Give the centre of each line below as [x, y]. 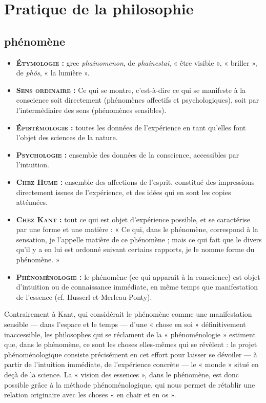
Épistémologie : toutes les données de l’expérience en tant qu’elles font [131, 127]
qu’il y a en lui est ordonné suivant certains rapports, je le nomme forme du [135, 249]
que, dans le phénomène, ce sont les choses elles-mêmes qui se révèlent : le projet [131, 344]
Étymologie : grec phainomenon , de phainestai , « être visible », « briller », [137, 62]
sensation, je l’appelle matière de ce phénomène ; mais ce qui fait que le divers [139, 239]
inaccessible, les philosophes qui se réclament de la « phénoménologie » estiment [130, 334]
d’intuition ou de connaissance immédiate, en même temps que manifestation [137, 287]
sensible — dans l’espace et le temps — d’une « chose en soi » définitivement [125, 324]
